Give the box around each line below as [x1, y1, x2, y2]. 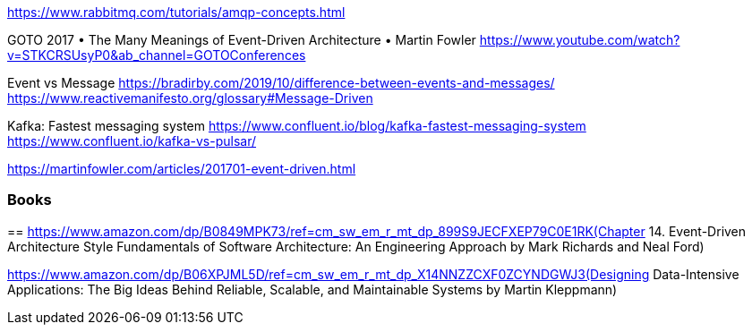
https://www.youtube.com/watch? [479, 32, 680, 47]
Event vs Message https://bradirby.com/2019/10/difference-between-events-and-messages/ [7, 75, 555, 90]
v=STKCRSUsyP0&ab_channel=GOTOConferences [7, 47, 306, 63]
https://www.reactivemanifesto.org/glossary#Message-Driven [7, 90, 373, 106]
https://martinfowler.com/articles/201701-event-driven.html [7, 161, 356, 176]
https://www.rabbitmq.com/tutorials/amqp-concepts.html [7, 4, 346, 20]
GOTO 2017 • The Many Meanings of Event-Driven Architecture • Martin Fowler [7, 32, 476, 47]
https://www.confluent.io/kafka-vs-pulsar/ [7, 133, 257, 149]
